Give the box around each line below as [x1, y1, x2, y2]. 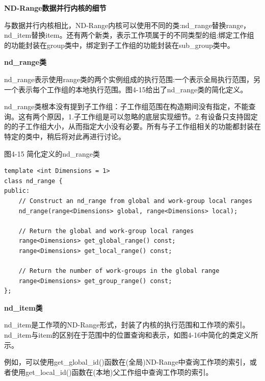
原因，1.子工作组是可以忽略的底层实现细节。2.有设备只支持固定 [46, 111, 258, 121]
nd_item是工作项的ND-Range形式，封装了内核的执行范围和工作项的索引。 [4, 319, 250, 330]
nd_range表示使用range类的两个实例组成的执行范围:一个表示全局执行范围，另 [4, 73, 260, 84]
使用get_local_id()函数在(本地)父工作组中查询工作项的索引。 [11, 366, 213, 377]
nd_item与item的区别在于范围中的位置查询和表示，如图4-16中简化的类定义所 [4, 329, 258, 340]
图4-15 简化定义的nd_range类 [4, 148, 100, 159]
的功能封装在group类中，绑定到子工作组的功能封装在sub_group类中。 [4, 39, 234, 50]
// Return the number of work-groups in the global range [18, 267, 220, 275]
